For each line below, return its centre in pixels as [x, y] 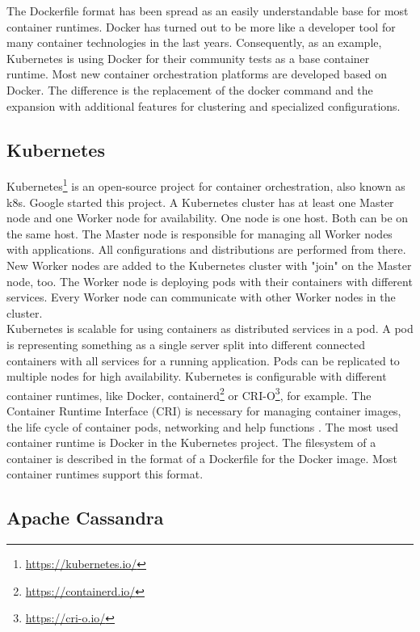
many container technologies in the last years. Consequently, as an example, [194, 42]
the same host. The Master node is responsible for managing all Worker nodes [199, 233]
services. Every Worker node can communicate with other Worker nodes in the [201, 297]
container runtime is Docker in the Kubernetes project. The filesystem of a [191, 442]
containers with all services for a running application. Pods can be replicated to [203, 360]
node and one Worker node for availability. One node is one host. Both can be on [208, 218]
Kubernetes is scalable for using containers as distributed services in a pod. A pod [210, 329]
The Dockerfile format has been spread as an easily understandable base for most [208, 11]
